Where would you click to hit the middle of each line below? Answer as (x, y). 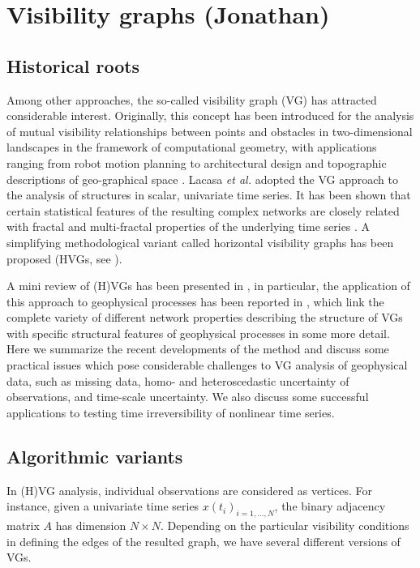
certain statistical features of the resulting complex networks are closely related (203, 210)
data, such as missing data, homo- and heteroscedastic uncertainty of (178, 380)
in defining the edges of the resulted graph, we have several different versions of (204, 541)
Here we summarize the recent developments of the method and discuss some (198, 349)
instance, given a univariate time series (103, 506)
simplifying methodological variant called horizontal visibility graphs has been (200, 242)
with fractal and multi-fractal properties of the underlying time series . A (189, 226)
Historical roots (73, 65)
